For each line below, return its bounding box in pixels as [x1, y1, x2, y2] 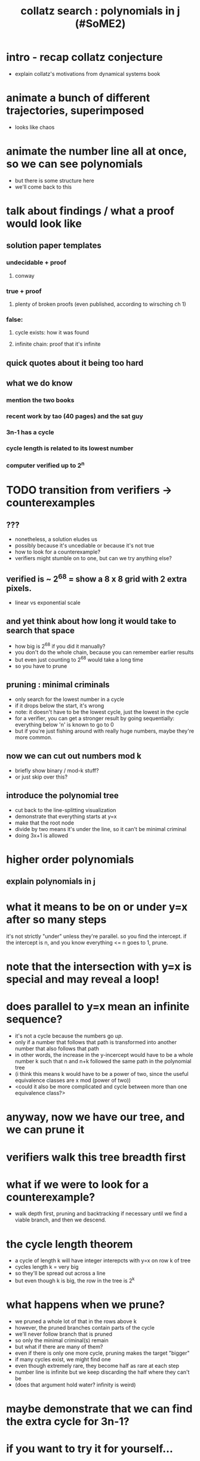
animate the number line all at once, [6, 144, 187, 158]
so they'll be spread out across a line [14, 1270, 106, 1277]
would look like [6, 217, 82, 230]
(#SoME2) [75, 17, 126, 30]
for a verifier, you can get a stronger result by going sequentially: [14, 715, 175, 722]
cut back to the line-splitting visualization [14, 806, 116, 813]
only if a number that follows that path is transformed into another [14, 1039, 177, 1046]
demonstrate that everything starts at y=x [14, 813, 117, 820]
